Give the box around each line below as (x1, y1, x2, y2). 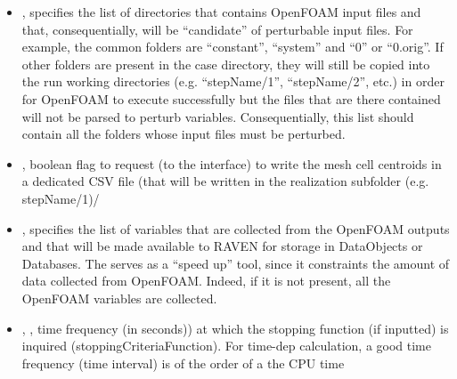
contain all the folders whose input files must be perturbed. (21, 125, 346, 143)
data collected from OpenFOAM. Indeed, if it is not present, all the (21, 271, 391, 290)
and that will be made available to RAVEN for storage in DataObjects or (21, 237, 423, 255)
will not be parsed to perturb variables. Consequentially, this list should (21, 107, 414, 125)
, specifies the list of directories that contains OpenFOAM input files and (21, 3, 421, 20)
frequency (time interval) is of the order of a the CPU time (21, 353, 345, 372)
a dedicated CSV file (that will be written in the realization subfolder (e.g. (21, 172, 429, 190)
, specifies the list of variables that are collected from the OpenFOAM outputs (21, 219, 450, 238)
